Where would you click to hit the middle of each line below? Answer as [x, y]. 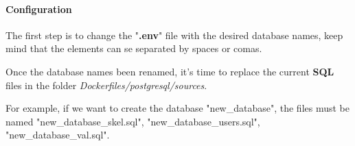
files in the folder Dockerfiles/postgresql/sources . [106, 85]
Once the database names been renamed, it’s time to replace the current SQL [170, 71]
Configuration [39, 9]
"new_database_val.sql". [58, 135]
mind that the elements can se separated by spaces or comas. [134, 48]
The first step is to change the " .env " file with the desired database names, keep [174, 35]
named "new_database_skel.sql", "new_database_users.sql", [133, 121]
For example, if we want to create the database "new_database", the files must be [177, 108]
